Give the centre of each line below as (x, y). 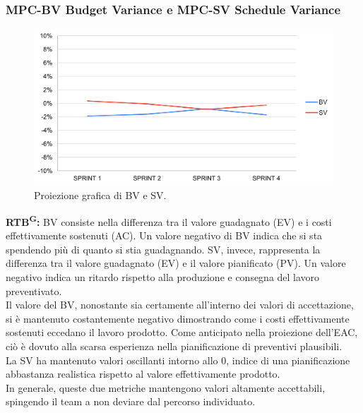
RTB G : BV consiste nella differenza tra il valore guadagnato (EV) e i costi (169, 220)
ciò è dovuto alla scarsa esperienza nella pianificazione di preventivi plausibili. (174, 346)
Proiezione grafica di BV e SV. (100, 195)
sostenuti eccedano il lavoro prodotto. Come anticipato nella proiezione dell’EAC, (182, 332)
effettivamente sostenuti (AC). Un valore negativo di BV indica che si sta (164, 235)
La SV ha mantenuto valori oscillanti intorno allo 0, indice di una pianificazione (178, 360)
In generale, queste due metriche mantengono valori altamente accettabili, (166, 387)
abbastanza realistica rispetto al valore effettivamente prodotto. (143, 374)
